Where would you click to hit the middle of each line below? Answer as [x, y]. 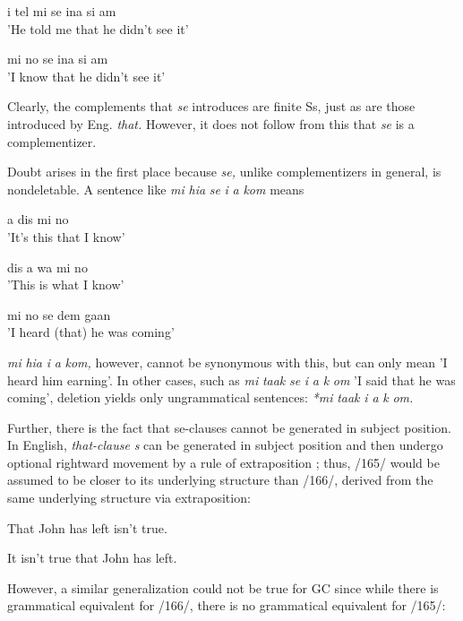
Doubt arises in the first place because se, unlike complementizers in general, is [224, 172]
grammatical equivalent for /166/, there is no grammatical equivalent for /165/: [227, 605]
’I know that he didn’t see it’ [86, 76]
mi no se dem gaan [59, 314]
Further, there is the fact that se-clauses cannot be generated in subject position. [229, 427]
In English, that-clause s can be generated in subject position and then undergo [225, 445]
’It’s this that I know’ [66, 236]
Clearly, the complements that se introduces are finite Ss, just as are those [211, 106]
